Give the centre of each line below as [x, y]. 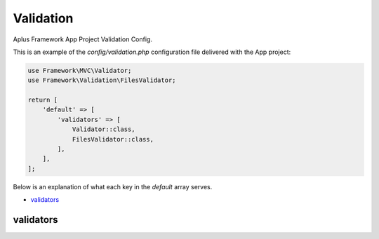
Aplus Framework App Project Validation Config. [82, 39]
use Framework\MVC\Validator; [80, 70]
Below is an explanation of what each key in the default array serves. [113, 186]
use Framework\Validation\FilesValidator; [102, 80]
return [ [43, 100]
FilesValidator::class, [113, 139]
